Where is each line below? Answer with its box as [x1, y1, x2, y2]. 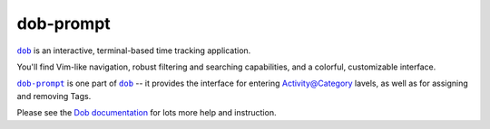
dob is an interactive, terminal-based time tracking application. [16, 45, 251, 56]
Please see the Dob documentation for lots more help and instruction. [16, 107, 277, 118]
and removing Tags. [16, 90, 92, 101]
